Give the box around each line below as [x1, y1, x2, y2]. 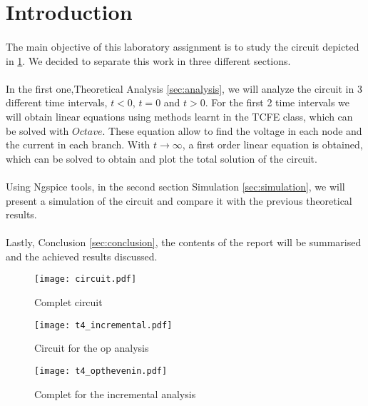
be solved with [6, 123, 69, 138]
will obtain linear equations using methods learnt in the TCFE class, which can [6, 108, 353, 123]
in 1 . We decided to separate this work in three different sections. [6, 53, 291, 68]
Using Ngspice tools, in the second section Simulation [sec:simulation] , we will [6, 178, 345, 193]
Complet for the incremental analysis [34, 386, 196, 401]
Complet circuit [34, 295, 103, 310]
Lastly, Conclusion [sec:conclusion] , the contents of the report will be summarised [6, 235, 362, 250]
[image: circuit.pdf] [34, 274, 137, 285]
